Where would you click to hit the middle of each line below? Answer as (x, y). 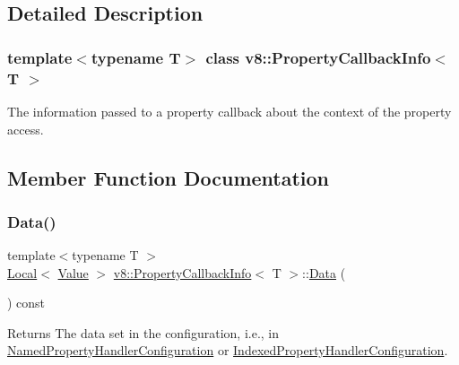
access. (26, 129)
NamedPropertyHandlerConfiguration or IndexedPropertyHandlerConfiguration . (228, 350)
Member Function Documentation (169, 177)
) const (26, 303)
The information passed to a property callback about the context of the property (229, 111)
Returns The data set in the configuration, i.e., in (143, 332)
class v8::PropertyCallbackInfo (318, 57)
